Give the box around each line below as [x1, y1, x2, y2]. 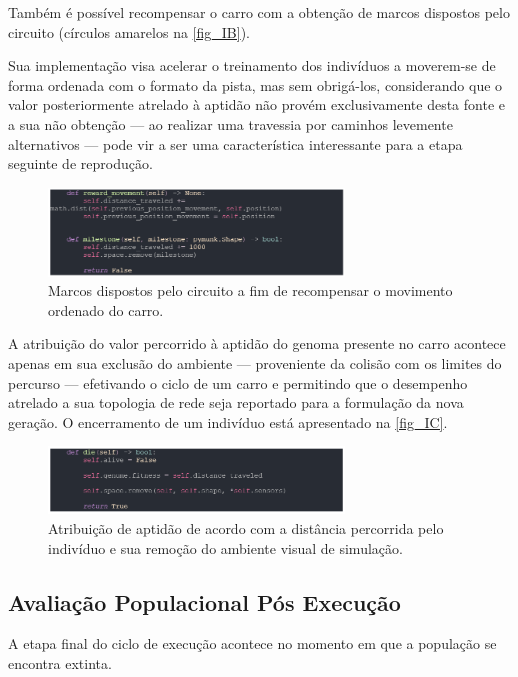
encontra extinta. [8, 652, 112, 673]
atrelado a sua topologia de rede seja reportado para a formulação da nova [8, 392, 464, 413]
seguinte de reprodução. [8, 153, 153, 174]
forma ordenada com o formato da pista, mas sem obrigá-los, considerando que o [8, 74, 503, 95]
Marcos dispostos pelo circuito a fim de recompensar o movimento [48, 280, 453, 301]
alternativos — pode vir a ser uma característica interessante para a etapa [8, 133, 463, 154]
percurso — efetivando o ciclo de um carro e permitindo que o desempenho [8, 372, 468, 393]
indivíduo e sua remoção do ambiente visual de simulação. [48, 537, 403, 558]
